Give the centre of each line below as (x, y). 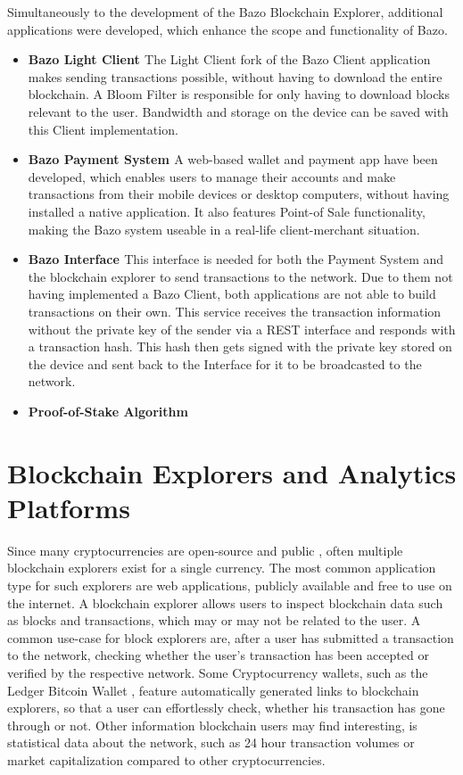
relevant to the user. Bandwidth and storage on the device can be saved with (238, 111)
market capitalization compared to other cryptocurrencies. (166, 759)
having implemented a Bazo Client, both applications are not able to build (232, 294)
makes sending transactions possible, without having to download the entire (235, 76)
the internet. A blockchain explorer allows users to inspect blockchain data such (225, 602)
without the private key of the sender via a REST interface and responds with (242, 329)
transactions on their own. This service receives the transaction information (235, 311)
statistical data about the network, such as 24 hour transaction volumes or (211, 742)
